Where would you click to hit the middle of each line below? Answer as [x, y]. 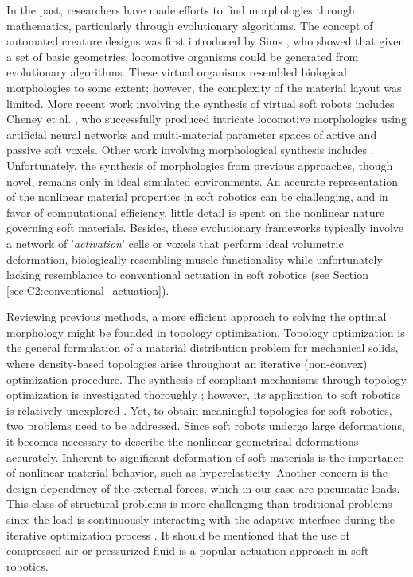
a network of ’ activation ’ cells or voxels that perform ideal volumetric [175, 243]
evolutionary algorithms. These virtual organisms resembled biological [177, 72]
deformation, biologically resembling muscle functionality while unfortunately [195, 259]
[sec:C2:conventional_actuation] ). [88, 290]
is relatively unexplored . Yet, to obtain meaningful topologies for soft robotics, [199, 410]
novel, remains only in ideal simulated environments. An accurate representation [203, 181]
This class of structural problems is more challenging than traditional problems [199, 503]
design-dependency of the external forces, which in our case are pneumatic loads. [203, 488]
